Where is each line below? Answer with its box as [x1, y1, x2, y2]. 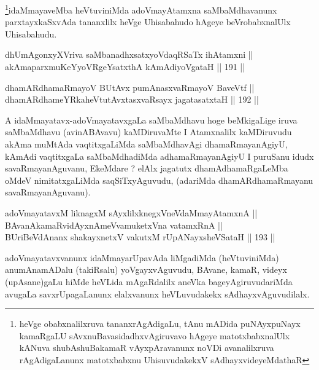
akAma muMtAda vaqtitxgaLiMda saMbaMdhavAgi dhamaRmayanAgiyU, [5, 138, 288, 150]
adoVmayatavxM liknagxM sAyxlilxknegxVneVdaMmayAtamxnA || [5, 206, 258, 219]
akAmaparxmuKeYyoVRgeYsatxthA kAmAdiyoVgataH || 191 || [5, 60, 245, 73]
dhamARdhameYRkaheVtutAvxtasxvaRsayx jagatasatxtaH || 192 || [5, 93, 259, 106]
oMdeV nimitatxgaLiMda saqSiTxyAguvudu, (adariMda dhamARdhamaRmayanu [5, 173, 313, 186]
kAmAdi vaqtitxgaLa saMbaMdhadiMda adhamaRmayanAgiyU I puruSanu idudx [5, 149, 314, 162]
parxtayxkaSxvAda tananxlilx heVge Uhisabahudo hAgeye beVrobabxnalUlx [5, 15, 291, 28]
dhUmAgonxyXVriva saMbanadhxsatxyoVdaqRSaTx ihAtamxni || [5, 48, 253, 61]
